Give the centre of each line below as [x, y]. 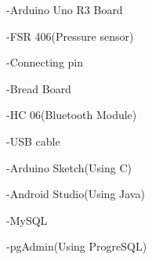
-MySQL [27, 220]
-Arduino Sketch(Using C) [69, 167]
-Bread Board [39, 88]
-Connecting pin [45, 62]
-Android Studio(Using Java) [76, 194]
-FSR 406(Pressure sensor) [70, 36]
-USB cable [33, 141]
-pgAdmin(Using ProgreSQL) [77, 246]
